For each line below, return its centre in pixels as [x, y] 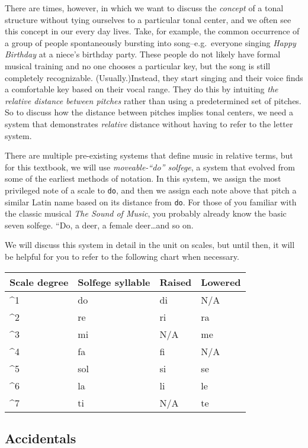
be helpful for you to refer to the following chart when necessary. [122, 256]
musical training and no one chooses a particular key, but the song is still [138, 65]
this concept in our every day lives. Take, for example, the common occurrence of [152, 31]
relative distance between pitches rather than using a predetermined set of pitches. [153, 100]
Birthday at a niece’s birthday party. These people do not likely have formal [143, 54]
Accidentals [41, 438]
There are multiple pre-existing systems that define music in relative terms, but [149, 155]
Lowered [221, 282]
